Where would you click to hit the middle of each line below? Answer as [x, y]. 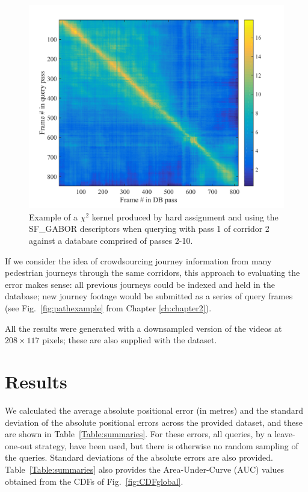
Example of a [54, 216]
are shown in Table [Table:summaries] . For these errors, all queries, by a [138, 434]
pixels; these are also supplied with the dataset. [130, 340]
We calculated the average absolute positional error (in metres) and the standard [154, 410]
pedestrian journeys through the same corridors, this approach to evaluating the [152, 272]
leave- [285, 434]
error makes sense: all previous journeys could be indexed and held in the [140, 284]
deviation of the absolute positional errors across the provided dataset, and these [154, 422]
